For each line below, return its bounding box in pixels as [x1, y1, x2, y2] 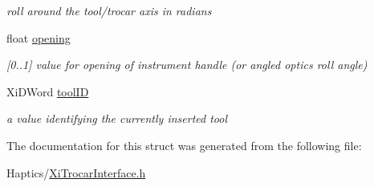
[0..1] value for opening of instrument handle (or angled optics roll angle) [6, 56, 368, 73]
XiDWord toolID [6, 83, 89, 100]
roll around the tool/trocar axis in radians [6, 2, 212, 18]
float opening [6, 29, 71, 46]
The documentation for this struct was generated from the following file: [6, 136, 362, 153]
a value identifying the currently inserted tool [6, 110, 228, 127]
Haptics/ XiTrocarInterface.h [6, 164, 146, 181]
